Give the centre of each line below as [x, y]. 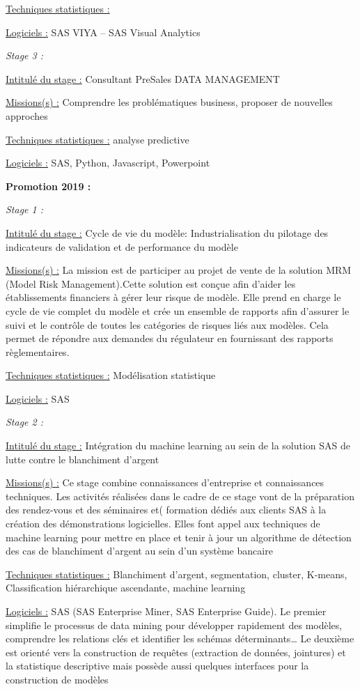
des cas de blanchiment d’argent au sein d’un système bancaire [139, 551]
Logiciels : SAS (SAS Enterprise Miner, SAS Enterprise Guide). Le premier [166, 611]
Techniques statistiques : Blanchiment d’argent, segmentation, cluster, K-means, [177, 574]
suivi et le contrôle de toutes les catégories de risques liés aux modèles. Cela [167, 324]
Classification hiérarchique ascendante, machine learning [126, 588]
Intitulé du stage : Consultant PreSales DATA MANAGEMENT [143, 78]
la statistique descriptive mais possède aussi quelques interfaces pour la [157, 666]
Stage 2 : [25, 422]
